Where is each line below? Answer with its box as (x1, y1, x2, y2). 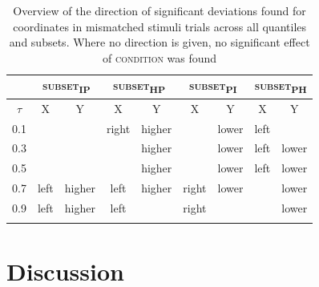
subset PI (189, 77, 237, 96)
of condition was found (103, 49, 217, 66)
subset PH (254, 77, 307, 96)
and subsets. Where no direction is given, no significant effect (9, 34, 310, 51)
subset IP (42, 77, 91, 96)
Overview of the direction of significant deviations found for (13, 2, 306, 18)
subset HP (113, 77, 166, 96)
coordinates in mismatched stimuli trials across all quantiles (13, 18, 307, 34)
